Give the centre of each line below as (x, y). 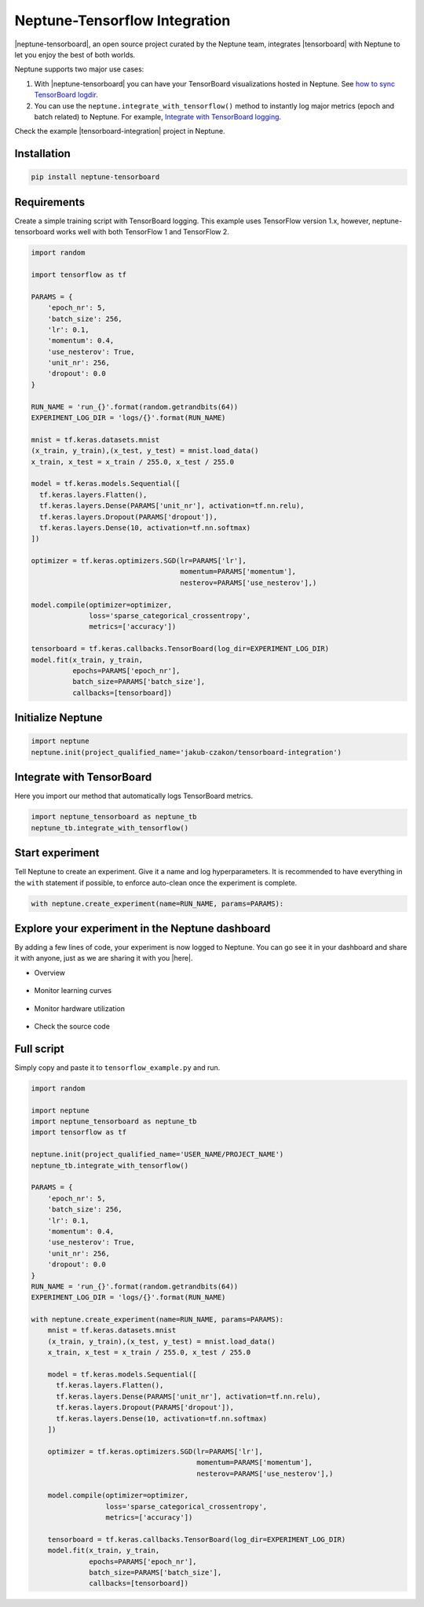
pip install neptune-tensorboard (95, 177)
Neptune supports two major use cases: (79, 69)
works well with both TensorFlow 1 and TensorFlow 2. (143, 232)
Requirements (50, 202)
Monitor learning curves (73, 991)
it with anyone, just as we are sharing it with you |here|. (104, 958)
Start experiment (57, 853)
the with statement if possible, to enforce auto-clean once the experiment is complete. (156, 883)
